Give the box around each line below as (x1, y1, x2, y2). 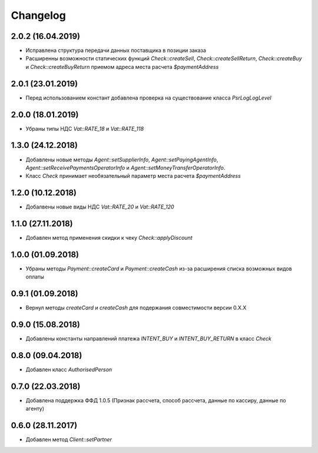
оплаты (25, 273, 44, 280)
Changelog (11, 9, 66, 22)
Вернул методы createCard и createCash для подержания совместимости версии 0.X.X (25, 304, 247, 312)
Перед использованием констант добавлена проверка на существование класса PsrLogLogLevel (25, 94, 271, 101)
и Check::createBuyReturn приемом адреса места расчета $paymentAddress (25, 63, 219, 70)
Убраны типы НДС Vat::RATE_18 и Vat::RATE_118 (25, 125, 144, 132)
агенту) (25, 405, 44, 412)
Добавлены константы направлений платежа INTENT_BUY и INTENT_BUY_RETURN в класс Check (25, 335, 272, 342)
